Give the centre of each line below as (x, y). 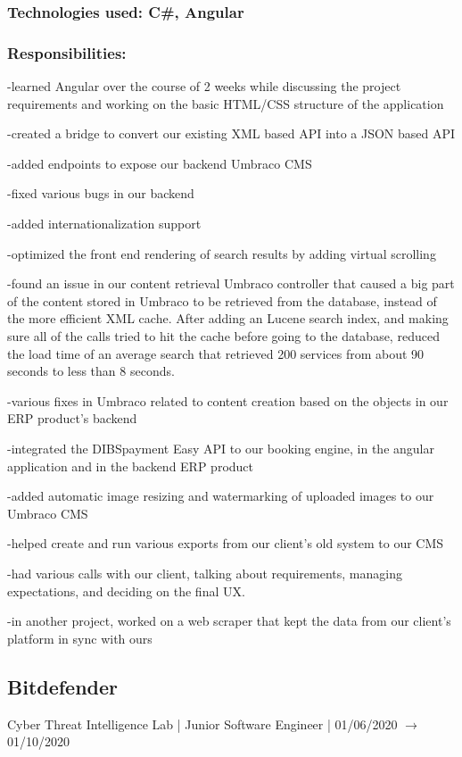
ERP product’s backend (72, 418)
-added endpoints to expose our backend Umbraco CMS (160, 163)
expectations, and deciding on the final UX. (126, 591)
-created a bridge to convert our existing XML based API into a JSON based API (231, 133)
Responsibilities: (67, 52)
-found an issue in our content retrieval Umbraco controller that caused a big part (231, 283)
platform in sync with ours (80, 638)
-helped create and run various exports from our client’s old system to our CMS (226, 543)
